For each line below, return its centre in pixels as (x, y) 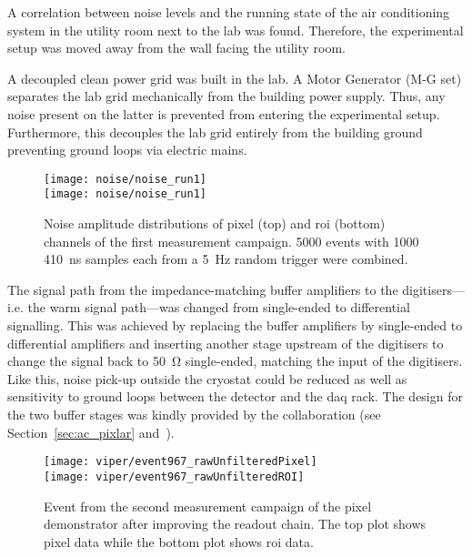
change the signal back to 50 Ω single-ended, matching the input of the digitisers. (235, 361)
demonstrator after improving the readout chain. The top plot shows (235, 524)
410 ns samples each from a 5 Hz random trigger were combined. (226, 259)
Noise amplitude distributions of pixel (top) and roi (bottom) (215, 223)
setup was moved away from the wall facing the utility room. (176, 48)
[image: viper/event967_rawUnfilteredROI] (174, 476)
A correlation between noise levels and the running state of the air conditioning (229, 12)
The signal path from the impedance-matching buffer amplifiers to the (203, 289)
